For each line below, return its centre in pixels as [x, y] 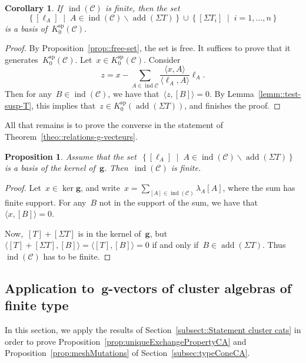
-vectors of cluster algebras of [200, 288]
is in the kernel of [109, 233]
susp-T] [18, 105]
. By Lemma [232, 94]
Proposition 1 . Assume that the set [71, 156]
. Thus [274, 245]
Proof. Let [23, 187]
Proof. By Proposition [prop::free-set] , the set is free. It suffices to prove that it [148, 48]
